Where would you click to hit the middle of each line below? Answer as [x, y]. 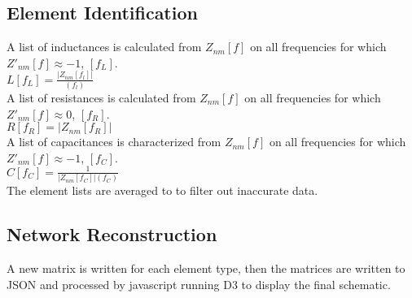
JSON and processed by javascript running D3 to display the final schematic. [199, 284]
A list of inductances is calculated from [104, 47]
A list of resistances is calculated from [101, 98]
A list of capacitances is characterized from [114, 142]
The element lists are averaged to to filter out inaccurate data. [162, 190]
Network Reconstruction [112, 234]
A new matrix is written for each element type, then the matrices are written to [206, 268]
